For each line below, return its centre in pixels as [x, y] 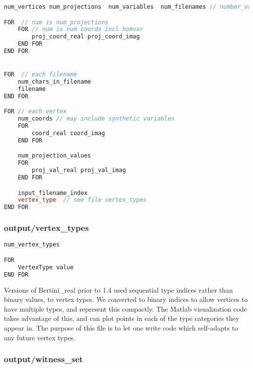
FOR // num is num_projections [56, 22]
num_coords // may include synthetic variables [96, 119]
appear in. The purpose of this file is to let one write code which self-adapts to [121, 327]
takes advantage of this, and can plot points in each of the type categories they [122, 318]
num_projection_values [54, 156]
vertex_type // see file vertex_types [82, 200]
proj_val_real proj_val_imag [79, 170]
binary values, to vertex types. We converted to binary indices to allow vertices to [126, 299]
